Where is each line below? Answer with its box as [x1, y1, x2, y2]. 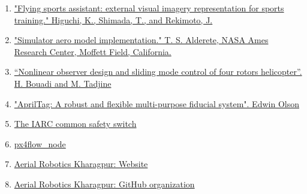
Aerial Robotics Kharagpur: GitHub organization [14, 177, 195, 190]
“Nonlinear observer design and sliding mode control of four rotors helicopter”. [14, 65, 302, 78]
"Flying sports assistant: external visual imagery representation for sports [14, 2, 284, 14]
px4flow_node [14, 137, 66, 150]
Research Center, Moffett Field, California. [14, 45, 171, 57]
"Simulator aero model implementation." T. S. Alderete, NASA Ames [14, 34, 269, 46]
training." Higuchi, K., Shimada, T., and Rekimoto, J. [14, 13, 213, 26]
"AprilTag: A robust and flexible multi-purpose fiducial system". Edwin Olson [14, 97, 299, 110]
